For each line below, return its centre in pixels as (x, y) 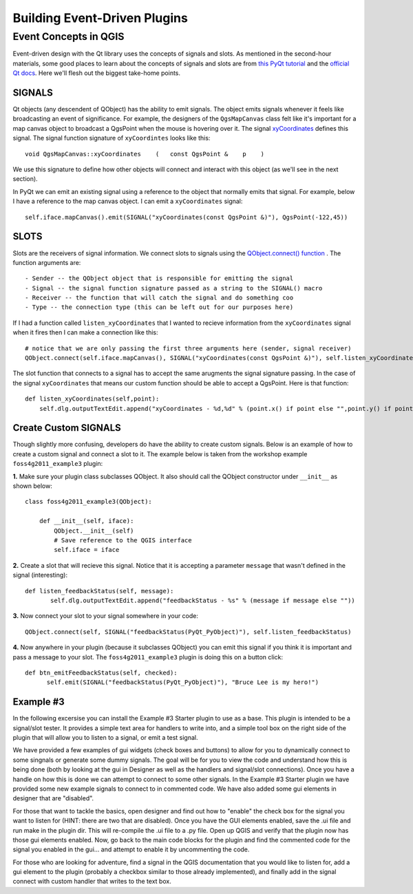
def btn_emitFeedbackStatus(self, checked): (102, 672)
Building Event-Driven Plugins (100, 18)
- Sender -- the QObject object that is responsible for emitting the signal (159, 278)
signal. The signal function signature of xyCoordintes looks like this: (112, 138)
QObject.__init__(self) (94, 531)
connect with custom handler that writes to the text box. (92, 882)
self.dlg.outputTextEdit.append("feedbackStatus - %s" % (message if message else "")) (203, 600)
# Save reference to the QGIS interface (123, 540)
